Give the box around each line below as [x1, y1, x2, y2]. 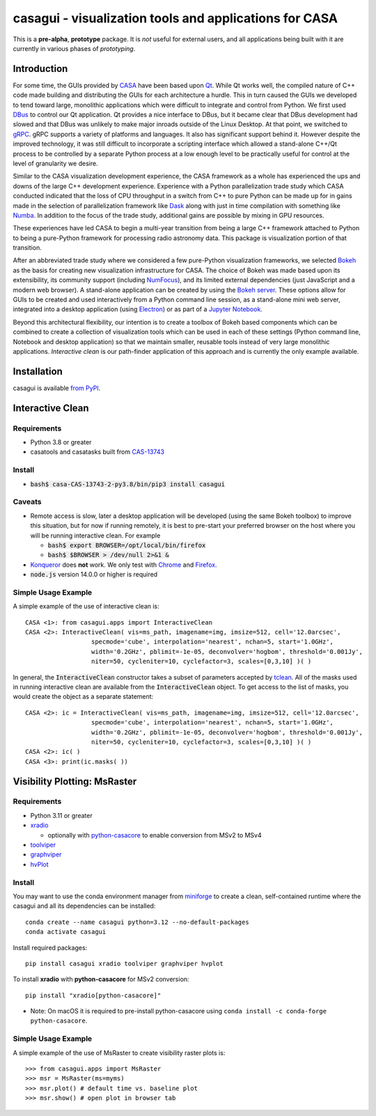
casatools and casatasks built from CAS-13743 [30, 447, 165, 456]
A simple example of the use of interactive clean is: [13, 602, 159, 611]
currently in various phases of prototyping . [13, 44, 136, 52]
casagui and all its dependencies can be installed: [13, 902, 156, 910]
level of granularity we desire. [13, 159, 98, 168]
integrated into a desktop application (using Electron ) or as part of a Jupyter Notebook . [13, 305, 263, 313]
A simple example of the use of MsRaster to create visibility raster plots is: [13, 1048, 226, 1057]
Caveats [13, 497, 42, 507]
